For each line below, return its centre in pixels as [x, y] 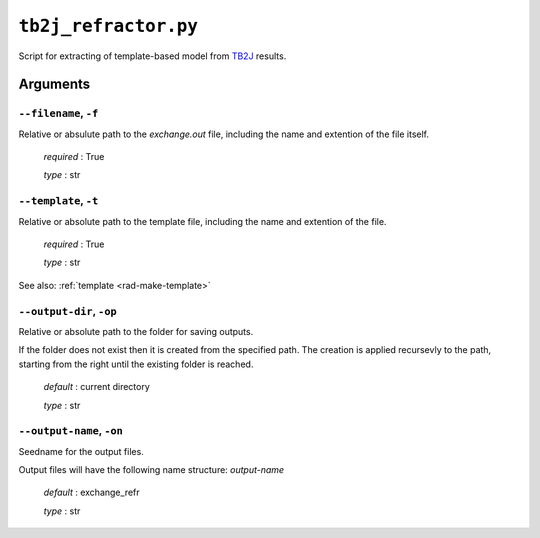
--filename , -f [58, 113]
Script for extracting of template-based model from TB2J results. [152, 56]
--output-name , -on [71, 431]
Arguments [54, 84]
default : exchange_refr [91, 492]
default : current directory [96, 387]
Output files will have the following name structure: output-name [151, 470]
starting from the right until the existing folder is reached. [136, 364]
